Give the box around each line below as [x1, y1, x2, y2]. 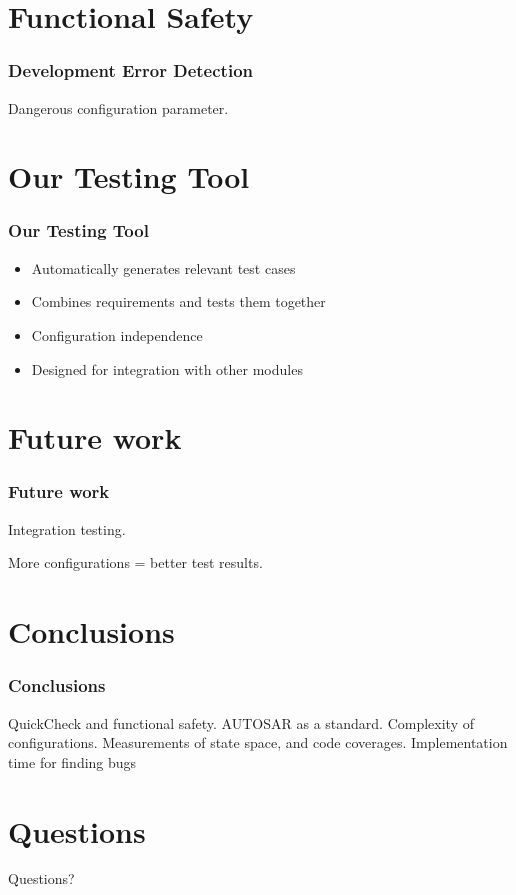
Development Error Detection [8, 58, 253, 83]
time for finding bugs [8, 751, 137, 772]
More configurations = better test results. [8, 552, 263, 573]
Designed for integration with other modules [31, 358, 303, 379]
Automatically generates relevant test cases [31, 257, 296, 278]
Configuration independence [31, 324, 203, 345]
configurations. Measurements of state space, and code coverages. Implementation [8, 732, 508, 753]
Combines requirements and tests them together [31, 291, 326, 312]
